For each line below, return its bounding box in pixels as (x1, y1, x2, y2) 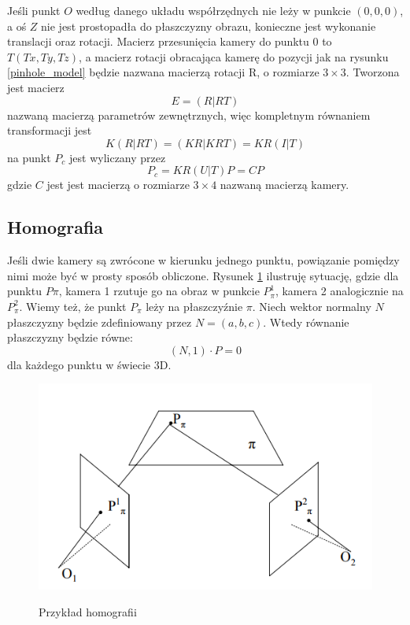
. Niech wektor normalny (252, 298, 371, 314)
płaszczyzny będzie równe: (7, 329, 133, 346)
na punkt (7, 149, 51, 165)
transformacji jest (7, 122, 92, 139)
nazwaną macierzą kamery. (220, 176, 349, 193)
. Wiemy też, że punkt (19, 298, 127, 314)
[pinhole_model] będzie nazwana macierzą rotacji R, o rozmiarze (7, 64, 320, 80)
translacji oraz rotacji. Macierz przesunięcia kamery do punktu (7, 33, 309, 50)
